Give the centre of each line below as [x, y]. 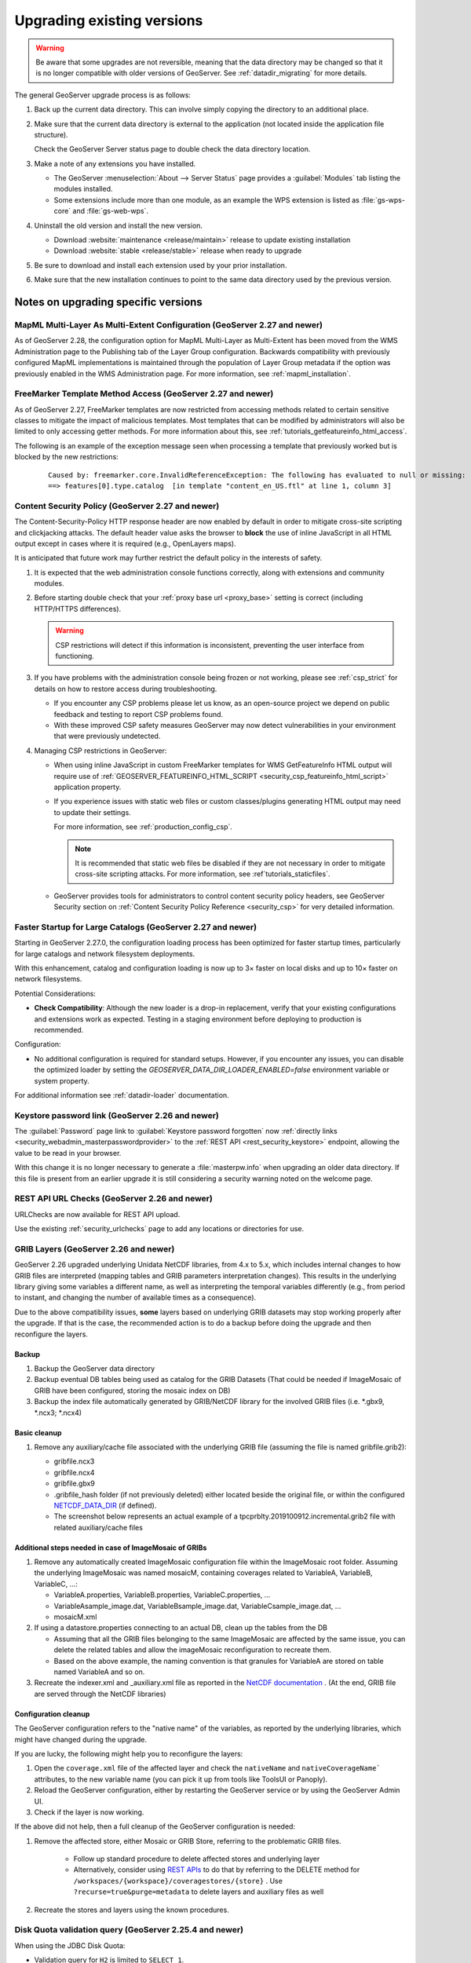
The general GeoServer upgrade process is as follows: [103, 95]
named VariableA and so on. [99, 1672]
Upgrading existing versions [109, 20]
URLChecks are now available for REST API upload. [97, 1214]
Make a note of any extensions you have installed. [115, 163]
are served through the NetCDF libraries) [100, 1694]
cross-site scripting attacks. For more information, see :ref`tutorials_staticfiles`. [203, 874]
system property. [62, 1080]
